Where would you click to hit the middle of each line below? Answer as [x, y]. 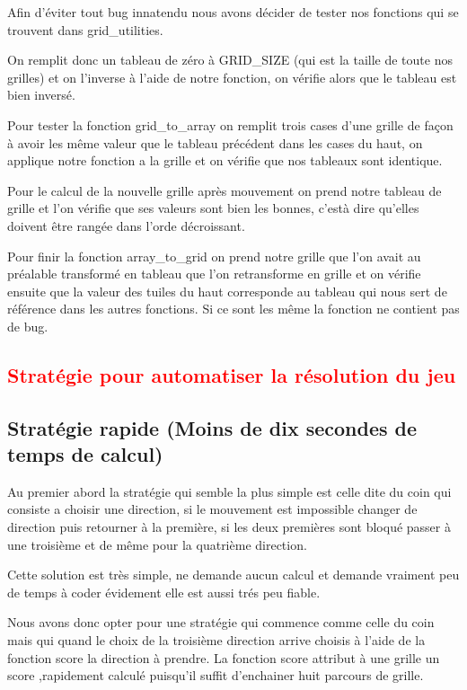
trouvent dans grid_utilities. [85, 29]
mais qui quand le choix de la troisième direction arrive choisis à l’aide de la [216, 640]
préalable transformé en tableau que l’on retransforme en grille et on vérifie [214, 274]
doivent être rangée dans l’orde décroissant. [126, 225]
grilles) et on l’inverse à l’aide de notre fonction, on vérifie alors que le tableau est [232, 77]
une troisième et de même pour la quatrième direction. [157, 544]
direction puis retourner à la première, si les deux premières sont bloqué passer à [229, 527]
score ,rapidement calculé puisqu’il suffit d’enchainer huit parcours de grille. [216, 675]
